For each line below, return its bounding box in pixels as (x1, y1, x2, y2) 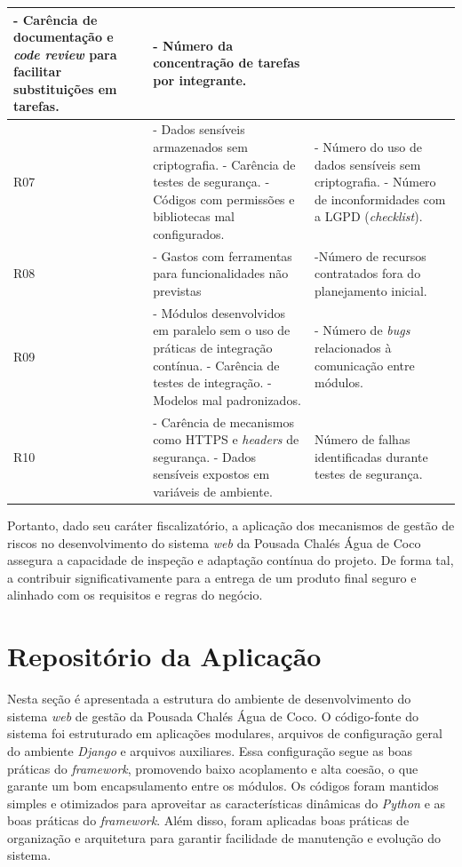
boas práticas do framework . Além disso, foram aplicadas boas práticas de (7, 811, 410, 830)
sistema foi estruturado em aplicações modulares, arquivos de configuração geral (7, 724, 442, 743)
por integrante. (153, 71, 247, 90)
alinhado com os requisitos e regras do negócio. (7, 585, 263, 604)
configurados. (153, 224, 225, 243)
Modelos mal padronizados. (153, 390, 301, 409)
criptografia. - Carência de (153, 155, 296, 173)
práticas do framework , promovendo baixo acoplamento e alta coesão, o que (7, 759, 418, 777)
